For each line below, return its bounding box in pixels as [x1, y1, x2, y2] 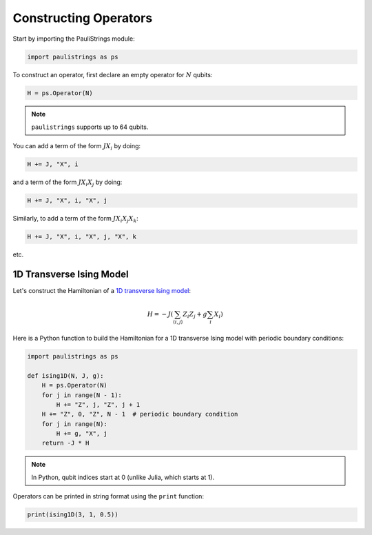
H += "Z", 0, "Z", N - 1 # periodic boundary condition [41, 410, 238, 418]
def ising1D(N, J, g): [27, 372, 104, 379]
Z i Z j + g [183, 310, 208, 320]
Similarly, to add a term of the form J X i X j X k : [12, 214, 139, 224]
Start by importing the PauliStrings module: [12, 34, 135, 43]
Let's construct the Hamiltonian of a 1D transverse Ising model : [12, 287, 192, 295]
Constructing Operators [12, 10, 153, 26]
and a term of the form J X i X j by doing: [12, 178, 123, 188]
